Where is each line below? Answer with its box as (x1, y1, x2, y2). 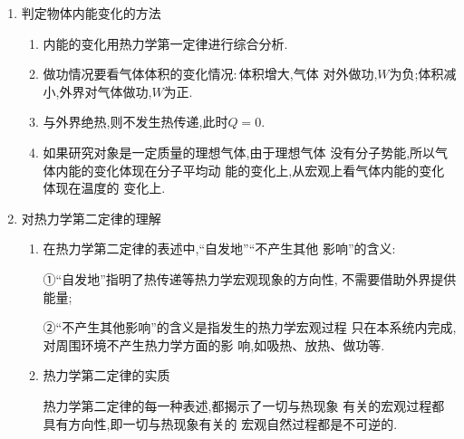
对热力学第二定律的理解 (21, 208, 161, 227)
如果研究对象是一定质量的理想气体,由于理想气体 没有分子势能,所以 (43, 142, 436, 161)
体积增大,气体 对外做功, (238, 64, 378, 83)
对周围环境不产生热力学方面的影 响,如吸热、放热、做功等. (43, 335, 385, 354)
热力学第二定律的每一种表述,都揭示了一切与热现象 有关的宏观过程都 (43, 396, 445, 415)
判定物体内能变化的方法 (21, 4, 161, 22)
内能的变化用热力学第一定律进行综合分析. (43, 33, 288, 52)
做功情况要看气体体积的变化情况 (43, 64, 234, 83)
